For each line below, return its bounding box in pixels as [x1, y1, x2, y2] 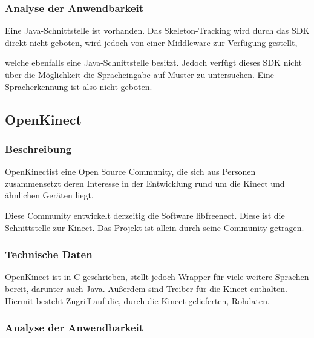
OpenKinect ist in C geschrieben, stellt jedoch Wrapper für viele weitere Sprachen [5, 270, 309, 283]
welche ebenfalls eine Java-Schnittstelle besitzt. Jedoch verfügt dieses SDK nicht [5, 56, 302, 69]
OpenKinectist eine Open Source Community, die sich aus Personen [5, 165, 256, 178]
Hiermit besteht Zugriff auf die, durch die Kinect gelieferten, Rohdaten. [5, 294, 270, 307]
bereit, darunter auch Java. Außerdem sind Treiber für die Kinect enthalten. [5, 282, 287, 294]
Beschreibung [5, 141, 72, 156]
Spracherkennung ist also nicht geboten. [5, 80, 152, 93]
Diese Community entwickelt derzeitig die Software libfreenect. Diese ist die [5, 209, 285, 221]
